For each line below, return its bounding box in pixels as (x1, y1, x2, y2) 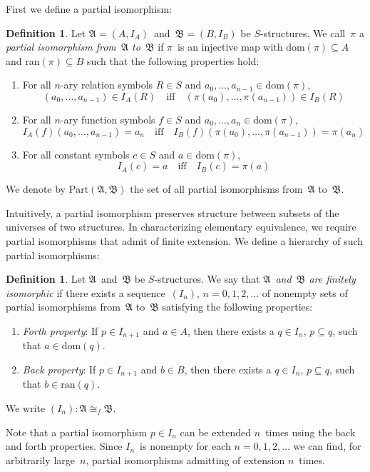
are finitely (309, 271, 356, 286)
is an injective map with (178, 39, 283, 54)
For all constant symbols (22, 146, 130, 161)
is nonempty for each (140, 438, 231, 453)
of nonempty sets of (262, 285, 348, 300)
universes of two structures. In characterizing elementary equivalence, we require (6, 219, 356, 234)
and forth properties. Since (6, 438, 123, 453)
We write (6, 401, 46, 415)
